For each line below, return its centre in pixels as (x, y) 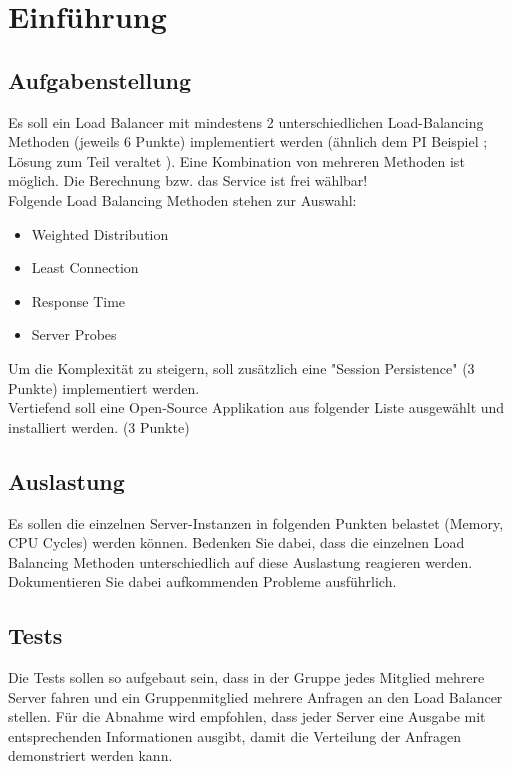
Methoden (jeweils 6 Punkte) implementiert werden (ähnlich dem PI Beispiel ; (248, 141)
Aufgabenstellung (100, 79)
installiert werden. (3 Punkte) (99, 426)
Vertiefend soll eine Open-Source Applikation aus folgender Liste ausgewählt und (256, 407)
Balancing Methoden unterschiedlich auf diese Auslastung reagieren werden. (240, 561)
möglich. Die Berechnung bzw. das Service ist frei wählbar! (188, 180)
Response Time (78, 300)
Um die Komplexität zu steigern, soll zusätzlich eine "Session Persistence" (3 (241, 367)
